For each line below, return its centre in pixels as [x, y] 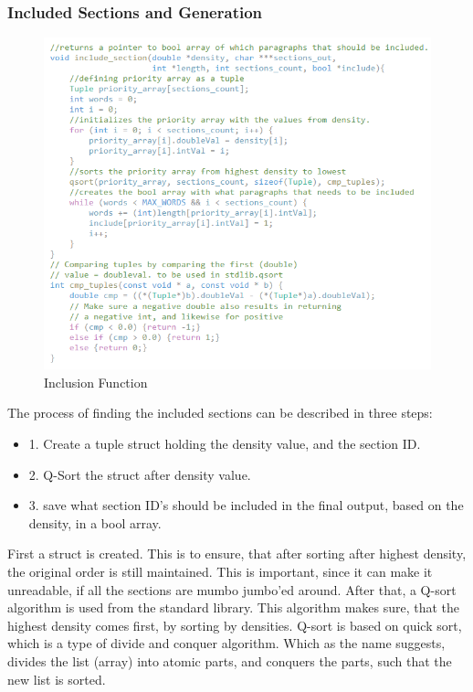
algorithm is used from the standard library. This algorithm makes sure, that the [234, 607]
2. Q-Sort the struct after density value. [140, 474]
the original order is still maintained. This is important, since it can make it [220, 572]
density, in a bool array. [95, 522]
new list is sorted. [57, 679]
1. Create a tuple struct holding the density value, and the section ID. [225, 444]
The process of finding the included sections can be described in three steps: [220, 413]
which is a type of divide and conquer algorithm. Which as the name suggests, [226, 643]
